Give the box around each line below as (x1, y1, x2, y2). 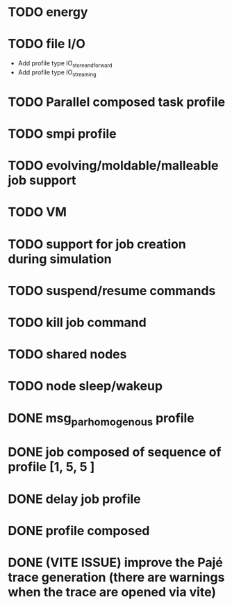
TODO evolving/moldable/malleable (8, 158, 219, 174)
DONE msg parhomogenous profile (8, 410, 194, 429)
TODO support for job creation (8, 236, 186, 252)
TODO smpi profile (8, 126, 117, 142)
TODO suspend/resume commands (8, 282, 216, 298)
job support (8, 173, 76, 189)
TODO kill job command (8, 314, 147, 330)
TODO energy (8, 4, 88, 20)
